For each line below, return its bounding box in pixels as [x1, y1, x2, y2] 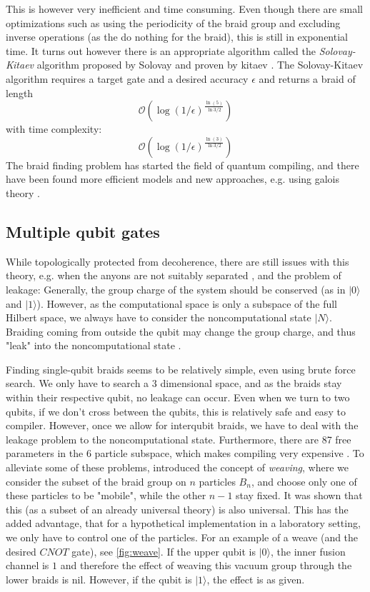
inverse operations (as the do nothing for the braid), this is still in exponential [6, 29, 348, 44]
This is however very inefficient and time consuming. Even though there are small [6, 1, 363, 16]
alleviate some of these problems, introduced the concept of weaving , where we [6, 460, 349, 475]
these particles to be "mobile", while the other [6, 488, 206, 503]
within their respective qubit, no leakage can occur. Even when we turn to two [6, 390, 350, 405]
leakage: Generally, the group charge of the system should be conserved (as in [6, 281, 346, 296]
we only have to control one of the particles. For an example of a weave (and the [6, 530, 359, 545]
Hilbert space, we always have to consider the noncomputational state [6, 310, 311, 325]
